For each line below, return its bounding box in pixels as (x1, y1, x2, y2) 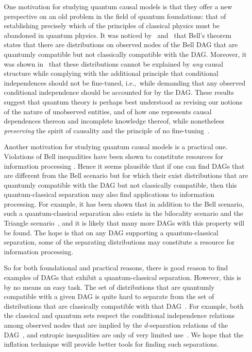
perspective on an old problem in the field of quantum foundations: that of (4, 11, 226, 21)
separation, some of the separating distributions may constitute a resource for (4, 237, 235, 247)
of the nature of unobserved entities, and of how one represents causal (4, 106, 212, 116)
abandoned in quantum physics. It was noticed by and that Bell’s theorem (4, 30, 232, 40)
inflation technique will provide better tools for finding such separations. (4, 339, 219, 349)
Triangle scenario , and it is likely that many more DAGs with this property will (4, 218, 245, 228)
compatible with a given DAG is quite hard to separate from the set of (4, 291, 214, 301)
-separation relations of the (148, 320, 228, 330)
